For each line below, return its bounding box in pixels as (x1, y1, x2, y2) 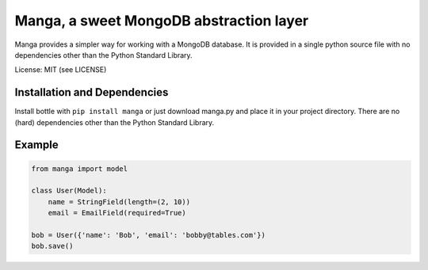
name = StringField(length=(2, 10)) (48, 197, 190, 206)
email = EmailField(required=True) (48, 208, 186, 218)
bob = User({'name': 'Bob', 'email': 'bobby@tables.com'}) (31, 230, 266, 239)
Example (14, 139, 59, 152)
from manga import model (31, 164, 128, 173)
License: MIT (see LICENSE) (14, 65, 107, 74)
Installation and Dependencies (14, 86, 169, 99)
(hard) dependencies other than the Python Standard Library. (14, 117, 215, 127)
